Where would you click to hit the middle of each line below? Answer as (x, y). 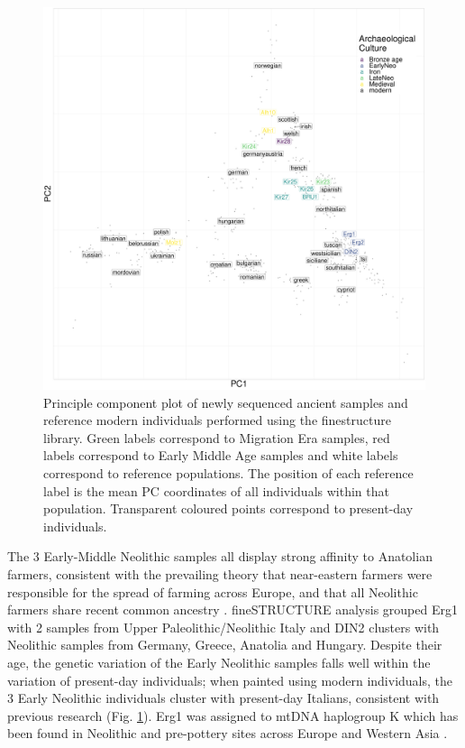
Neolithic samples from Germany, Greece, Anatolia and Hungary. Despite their (225, 645)
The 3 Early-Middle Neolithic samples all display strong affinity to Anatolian (220, 556)
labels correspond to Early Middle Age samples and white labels (221, 455)
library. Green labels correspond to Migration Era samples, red (217, 437)
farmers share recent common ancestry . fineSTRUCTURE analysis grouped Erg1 (232, 609)
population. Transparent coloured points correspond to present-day (228, 508)
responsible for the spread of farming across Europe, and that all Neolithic (213, 591)
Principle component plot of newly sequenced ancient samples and (226, 402)
